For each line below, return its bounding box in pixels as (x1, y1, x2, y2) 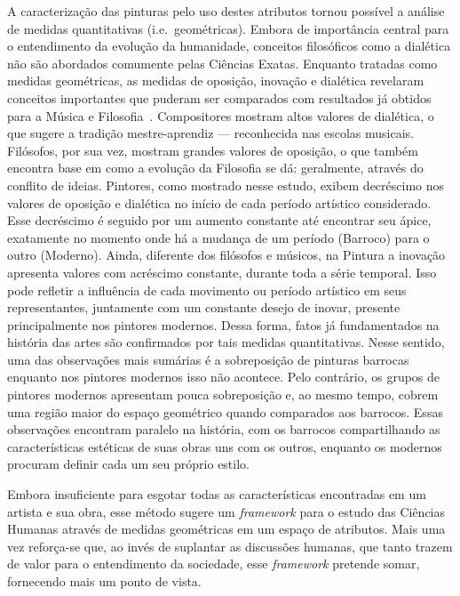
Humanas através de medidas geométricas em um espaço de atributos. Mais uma (7, 519, 446, 538)
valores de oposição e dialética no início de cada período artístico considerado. (7, 193, 432, 212)
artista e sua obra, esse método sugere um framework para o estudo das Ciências (7, 502, 446, 520)
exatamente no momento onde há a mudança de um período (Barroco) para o (7, 228, 430, 246)
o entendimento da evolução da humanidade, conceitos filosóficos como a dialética (7, 36, 451, 55)
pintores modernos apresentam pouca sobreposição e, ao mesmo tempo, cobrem (7, 385, 439, 404)
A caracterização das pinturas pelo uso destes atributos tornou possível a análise (7, 2, 445, 20)
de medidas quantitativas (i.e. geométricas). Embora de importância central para (7, 19, 449, 37)
